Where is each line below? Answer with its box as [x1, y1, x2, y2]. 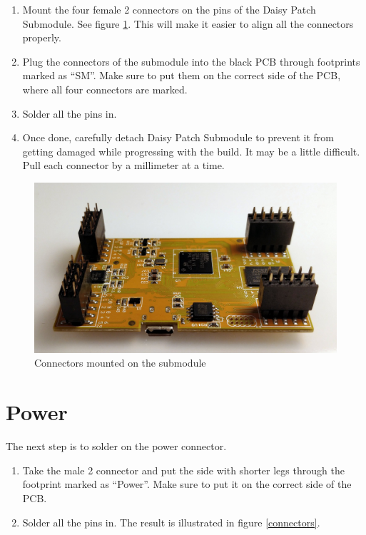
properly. [22, 30, 61, 45]
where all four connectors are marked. [22, 81, 188, 96]
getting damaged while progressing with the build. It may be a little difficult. [22, 143, 360, 158]
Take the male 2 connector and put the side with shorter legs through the [22, 462, 345, 477]
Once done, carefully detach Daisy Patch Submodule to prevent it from [22, 130, 334, 145]
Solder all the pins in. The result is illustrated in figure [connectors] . [22, 514, 320, 529]
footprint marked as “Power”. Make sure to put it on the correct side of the [22, 477, 352, 491]
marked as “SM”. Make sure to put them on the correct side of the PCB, [22, 68, 341, 83]
